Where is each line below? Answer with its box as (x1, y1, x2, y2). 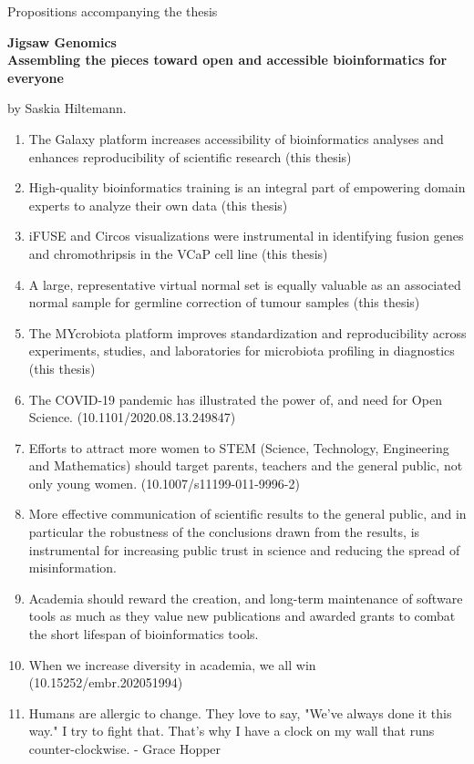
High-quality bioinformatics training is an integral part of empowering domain (28, 178, 466, 197)
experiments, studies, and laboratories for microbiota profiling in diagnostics (28, 341, 455, 360)
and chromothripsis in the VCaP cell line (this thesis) (28, 243, 328, 263)
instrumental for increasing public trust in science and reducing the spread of (28, 540, 460, 559)
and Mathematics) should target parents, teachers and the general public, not (28, 456, 463, 475)
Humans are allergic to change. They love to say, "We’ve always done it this (28, 703, 452, 722)
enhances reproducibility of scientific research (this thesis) (28, 147, 352, 166)
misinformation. (28, 558, 117, 577)
